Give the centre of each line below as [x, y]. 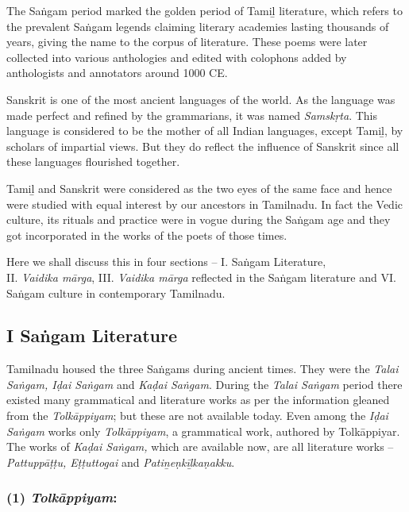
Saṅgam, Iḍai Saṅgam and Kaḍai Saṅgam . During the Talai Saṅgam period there [204, 384]
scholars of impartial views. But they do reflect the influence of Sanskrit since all [203, 146]
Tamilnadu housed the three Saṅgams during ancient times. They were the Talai [203, 369]
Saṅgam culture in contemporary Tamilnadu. [116, 293]
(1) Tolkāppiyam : [62, 497]
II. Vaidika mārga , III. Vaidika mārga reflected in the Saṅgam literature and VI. [201, 277]
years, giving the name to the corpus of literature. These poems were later [187, 42]
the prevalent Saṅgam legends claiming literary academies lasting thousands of [198, 26]
